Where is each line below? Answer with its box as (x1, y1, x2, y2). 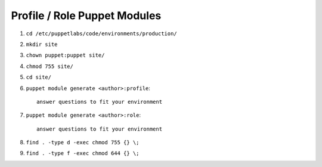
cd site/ (26, 74, 52, 81)
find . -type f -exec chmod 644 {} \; (26, 150, 140, 157)
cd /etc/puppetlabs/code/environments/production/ (26, 30, 177, 37)
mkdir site (26, 41, 58, 48)
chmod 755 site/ (26, 63, 74, 70)
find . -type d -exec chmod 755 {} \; (26, 139, 140, 146)
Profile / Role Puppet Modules (11, 9, 162, 22)
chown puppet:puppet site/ (26, 52, 105, 59)
